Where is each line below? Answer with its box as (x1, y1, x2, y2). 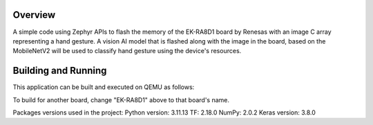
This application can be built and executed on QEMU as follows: (12, 83, 195, 91)
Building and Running (12, 65, 107, 77)
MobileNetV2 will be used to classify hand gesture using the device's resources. (12, 47, 242, 55)
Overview (12, 9, 56, 21)
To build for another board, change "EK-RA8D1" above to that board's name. (12, 95, 229, 104)
